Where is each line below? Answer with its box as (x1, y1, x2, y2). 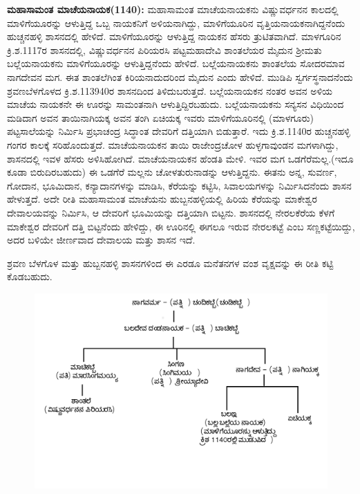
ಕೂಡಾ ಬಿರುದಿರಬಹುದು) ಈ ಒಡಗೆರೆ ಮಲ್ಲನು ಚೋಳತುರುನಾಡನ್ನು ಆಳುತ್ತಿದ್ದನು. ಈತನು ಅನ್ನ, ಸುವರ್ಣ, (7, 165, 337, 179)
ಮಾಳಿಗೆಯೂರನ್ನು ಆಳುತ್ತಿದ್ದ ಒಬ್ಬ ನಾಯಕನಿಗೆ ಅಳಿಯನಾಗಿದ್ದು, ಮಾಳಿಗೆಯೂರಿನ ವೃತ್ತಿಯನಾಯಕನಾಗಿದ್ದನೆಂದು (7, 15, 345, 30)
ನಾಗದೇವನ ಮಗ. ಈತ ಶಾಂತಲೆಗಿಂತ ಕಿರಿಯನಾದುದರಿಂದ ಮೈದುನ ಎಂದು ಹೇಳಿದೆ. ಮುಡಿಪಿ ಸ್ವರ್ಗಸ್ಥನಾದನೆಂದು (7, 69, 353, 84)
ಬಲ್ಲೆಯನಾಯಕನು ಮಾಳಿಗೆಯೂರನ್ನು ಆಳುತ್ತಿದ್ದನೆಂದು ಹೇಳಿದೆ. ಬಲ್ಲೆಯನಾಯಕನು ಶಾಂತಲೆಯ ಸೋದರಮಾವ (7, 56, 345, 71)
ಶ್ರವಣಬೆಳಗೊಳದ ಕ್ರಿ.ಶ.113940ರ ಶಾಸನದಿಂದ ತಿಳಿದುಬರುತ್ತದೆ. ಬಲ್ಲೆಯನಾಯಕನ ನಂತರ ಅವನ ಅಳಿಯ (7, 83, 333, 98)
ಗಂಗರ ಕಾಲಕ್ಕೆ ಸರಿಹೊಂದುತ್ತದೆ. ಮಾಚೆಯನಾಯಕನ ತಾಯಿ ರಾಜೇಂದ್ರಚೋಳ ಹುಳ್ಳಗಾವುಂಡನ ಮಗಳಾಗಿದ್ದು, (7, 137, 339, 152)
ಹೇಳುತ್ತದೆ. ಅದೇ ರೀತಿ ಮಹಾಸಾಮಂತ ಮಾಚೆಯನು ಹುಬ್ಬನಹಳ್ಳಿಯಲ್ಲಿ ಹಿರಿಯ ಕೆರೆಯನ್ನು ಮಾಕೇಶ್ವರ (7, 192, 317, 206)
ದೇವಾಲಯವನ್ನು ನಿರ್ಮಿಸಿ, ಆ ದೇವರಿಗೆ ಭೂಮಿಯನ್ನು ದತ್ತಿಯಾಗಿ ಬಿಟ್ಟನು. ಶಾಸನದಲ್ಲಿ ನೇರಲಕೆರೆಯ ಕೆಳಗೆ (7, 205, 335, 219)
